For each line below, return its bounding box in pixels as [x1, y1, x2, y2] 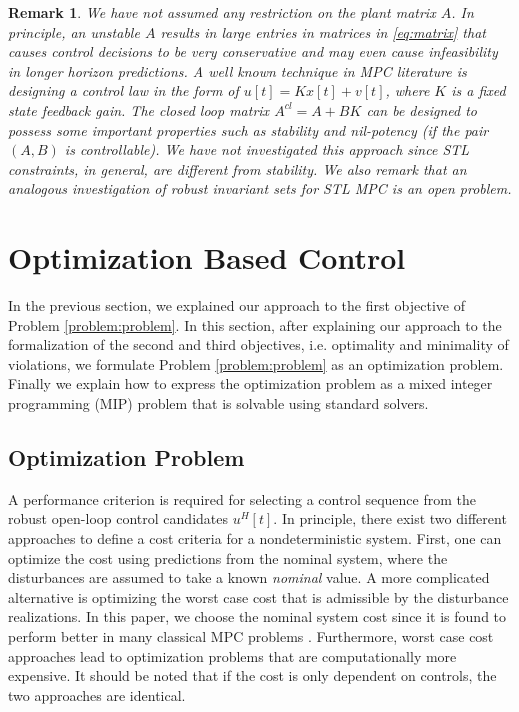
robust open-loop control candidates [8, 508, 228, 529]
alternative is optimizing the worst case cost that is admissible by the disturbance [8, 586, 509, 607]
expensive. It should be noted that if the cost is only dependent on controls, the [8, 665, 497, 686]
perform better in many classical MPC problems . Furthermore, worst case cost [8, 625, 494, 646]
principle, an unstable [8, 21, 140, 42]
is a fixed [451, 80, 506, 101]
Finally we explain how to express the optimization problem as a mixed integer [8, 373, 493, 394]
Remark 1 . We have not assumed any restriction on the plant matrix [8, 2, 436, 22]
